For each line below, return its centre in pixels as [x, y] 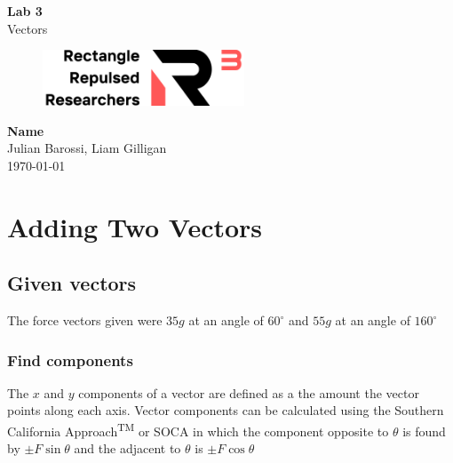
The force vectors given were [85, 320]
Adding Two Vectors [135, 226]
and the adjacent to [127, 448]
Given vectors [72, 283]
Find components [70, 359]
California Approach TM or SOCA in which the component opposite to [198, 430]
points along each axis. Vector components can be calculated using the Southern [226, 410]
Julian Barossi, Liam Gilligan [87, 148]
